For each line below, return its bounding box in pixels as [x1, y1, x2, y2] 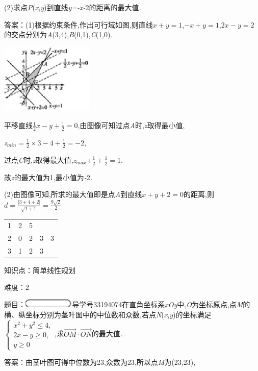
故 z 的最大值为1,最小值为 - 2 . [4, 171, 92, 182]
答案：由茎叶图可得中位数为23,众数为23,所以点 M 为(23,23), [4, 357, 196, 367]
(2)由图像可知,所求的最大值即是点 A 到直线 [4, 189, 142, 200]
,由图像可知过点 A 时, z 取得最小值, [78, 120, 185, 131]
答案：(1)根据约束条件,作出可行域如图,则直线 [4, 19, 153, 30]
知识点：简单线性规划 [4, 264, 75, 275]
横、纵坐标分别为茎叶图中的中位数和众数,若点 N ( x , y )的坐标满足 [4, 309, 212, 319]
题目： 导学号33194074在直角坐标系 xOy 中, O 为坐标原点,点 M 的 [4, 299, 250, 310]
